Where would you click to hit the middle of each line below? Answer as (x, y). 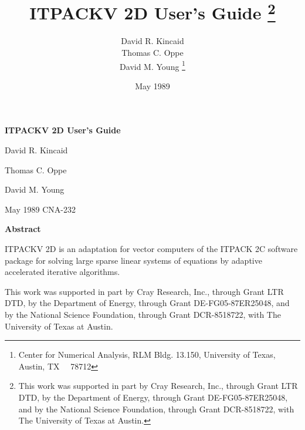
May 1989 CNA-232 (40, 209)
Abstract (23, 229)
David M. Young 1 (152, 65)
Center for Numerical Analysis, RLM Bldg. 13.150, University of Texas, (147, 355)
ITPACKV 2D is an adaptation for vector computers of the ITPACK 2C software (151, 249)
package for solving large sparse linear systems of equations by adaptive (133, 260)
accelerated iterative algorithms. (62, 272)
